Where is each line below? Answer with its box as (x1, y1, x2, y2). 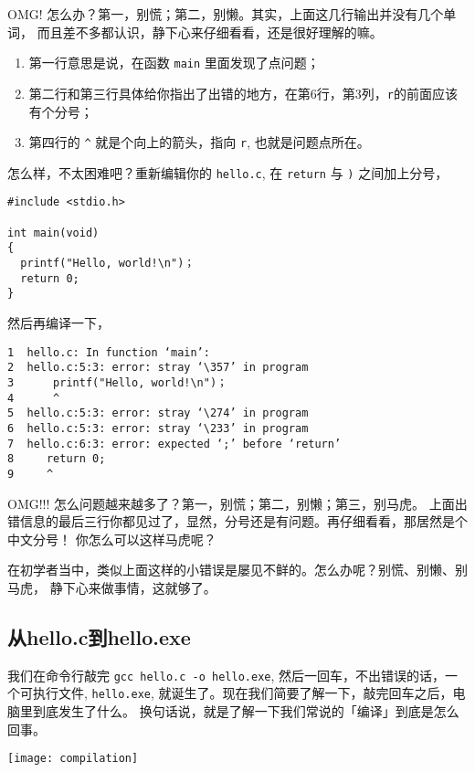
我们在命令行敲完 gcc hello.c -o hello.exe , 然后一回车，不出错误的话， (7, 665, 446, 684)
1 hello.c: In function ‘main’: (7, 345, 210, 359)
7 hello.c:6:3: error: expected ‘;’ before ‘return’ (7, 437, 342, 450)
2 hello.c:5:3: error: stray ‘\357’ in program (7, 361, 309, 375)
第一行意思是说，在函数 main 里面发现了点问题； (28, 53, 320, 72)
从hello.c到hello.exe (7, 622, 191, 650)
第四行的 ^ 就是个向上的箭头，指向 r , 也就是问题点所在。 (28, 132, 370, 152)
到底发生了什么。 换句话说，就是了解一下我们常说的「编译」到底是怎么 (32, 701, 459, 720)
